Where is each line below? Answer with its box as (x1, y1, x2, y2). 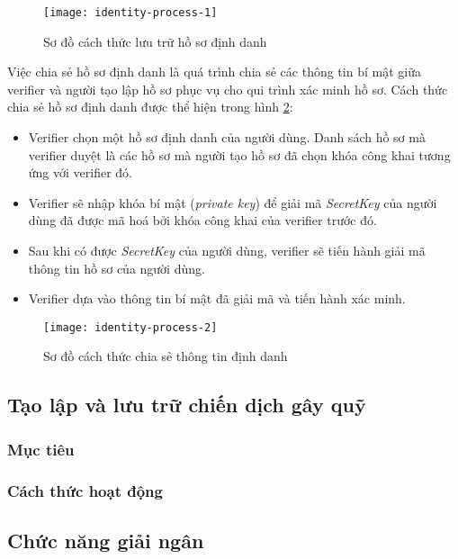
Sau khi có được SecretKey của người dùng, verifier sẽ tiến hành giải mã (28, 241, 426, 259)
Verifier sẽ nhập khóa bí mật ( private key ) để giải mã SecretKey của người (28, 193, 437, 212)
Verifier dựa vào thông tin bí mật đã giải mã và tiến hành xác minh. (28, 289, 406, 308)
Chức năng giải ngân (7, 526, 204, 554)
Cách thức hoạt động (7, 479, 163, 501)
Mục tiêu (7, 437, 75, 460)
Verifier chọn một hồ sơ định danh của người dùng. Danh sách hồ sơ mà (28, 128, 426, 147)
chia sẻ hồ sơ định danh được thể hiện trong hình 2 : (7, 97, 293, 116)
